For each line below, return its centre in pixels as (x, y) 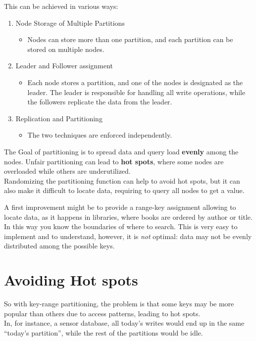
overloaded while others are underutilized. (67, 171)
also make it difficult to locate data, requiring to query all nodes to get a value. (124, 190)
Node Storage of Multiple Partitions (70, 23)
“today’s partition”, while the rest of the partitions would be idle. (103, 332)
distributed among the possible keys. (59, 246)
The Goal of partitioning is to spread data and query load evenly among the (121, 151)
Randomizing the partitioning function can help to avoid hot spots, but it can (122, 180)
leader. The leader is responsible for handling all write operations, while (136, 92)
